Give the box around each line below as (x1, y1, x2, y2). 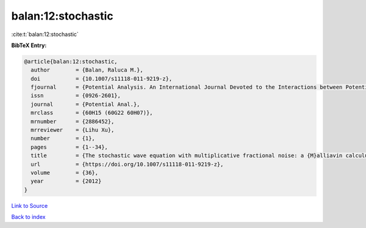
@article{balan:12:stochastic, (24, 58, 118, 65)
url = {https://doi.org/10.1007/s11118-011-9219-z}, (30, 161, 224, 167)
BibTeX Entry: (11, 42, 47, 49)
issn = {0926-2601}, (30, 92, 121, 99)
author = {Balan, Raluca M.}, (30, 67, 143, 73)
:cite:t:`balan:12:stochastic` (11, 31, 79, 38)
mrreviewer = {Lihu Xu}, (30, 127, 115, 134)
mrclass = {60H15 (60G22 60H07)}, (30, 109, 153, 116)
